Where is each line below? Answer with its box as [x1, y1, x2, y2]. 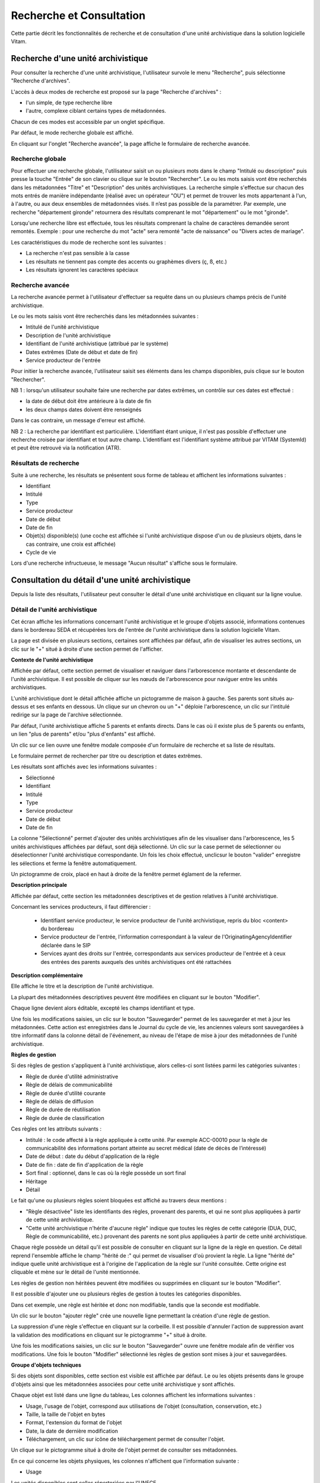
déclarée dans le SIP [40, 941, 91, 949]
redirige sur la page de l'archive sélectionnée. [11, 711, 123, 718]
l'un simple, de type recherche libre [25, 99, 113, 106]
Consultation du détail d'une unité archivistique [11, 575, 191, 585]
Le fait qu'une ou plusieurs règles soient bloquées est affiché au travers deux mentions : [11, 1197, 227, 1204]
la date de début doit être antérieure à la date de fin [25, 397, 152, 405]
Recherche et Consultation [11, 9, 146, 22]
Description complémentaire [11, 972, 83, 979]
